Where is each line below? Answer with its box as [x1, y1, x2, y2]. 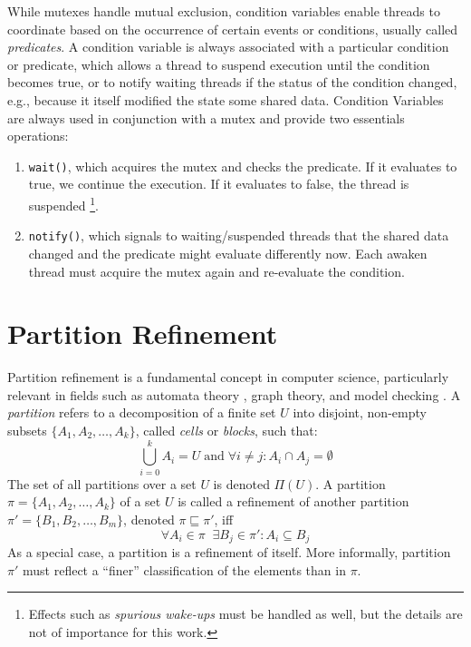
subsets [7, 421, 47, 439]
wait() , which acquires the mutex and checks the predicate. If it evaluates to [28, 156, 457, 175]
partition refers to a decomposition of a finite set [7, 403, 276, 422]
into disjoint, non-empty [293, 403, 427, 422]
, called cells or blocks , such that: [135, 421, 318, 439]
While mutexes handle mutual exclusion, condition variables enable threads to [7, 2, 440, 20]
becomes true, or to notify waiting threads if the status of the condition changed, [7, 73, 457, 92]
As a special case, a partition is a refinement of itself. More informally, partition [7, 542, 451, 561]
